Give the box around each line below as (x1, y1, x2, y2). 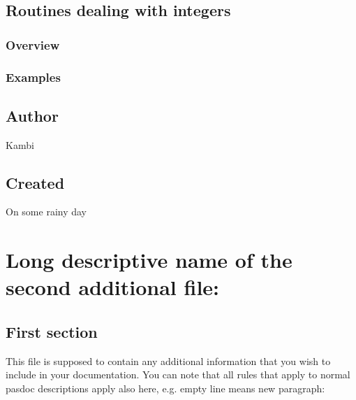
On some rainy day (6, 204, 87, 219)
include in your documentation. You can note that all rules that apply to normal (6, 367, 350, 382)
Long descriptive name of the (6, 245, 292, 274)
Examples (6, 68, 61, 85)
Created (6, 171, 65, 193)
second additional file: (6, 273, 220, 301)
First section (6, 321, 98, 343)
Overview (6, 36, 60, 53)
